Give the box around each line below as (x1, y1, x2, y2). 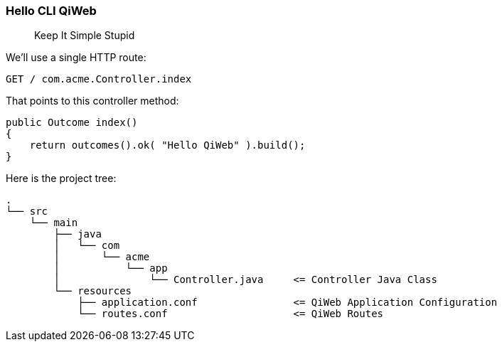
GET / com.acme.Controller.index (6, 73, 192, 85)
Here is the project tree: (6, 172, 117, 185)
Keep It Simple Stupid (34, 29, 135, 42)
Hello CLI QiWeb (6, 4, 97, 18)
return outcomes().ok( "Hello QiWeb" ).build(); (29, 139, 306, 151)
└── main (29, 217, 78, 229)
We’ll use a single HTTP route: (6, 51, 146, 64)
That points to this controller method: (6, 95, 179, 107)
